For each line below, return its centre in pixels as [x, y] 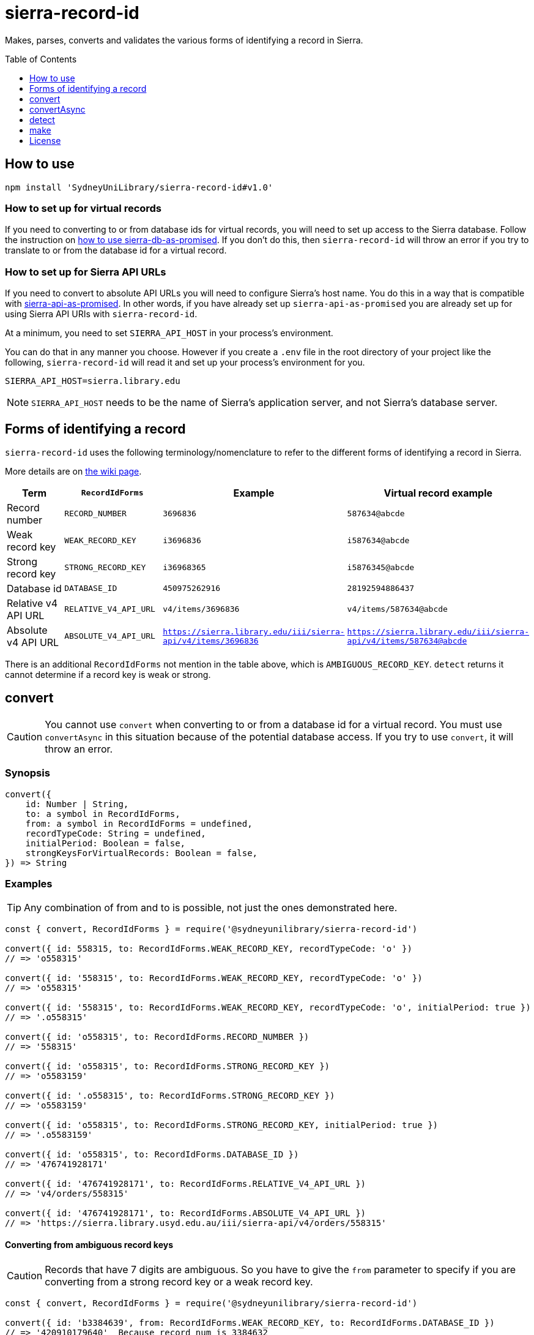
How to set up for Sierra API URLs [86, 272]
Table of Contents [41, 59]
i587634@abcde [378, 541]
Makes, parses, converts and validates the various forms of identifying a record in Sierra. [184, 40]
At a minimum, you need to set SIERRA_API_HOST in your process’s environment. [169, 333]
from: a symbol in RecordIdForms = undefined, [139, 823]
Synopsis [28, 773]
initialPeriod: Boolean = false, [106, 843]
